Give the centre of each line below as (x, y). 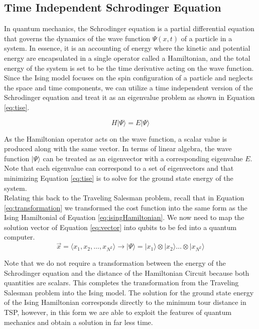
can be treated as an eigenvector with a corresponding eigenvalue (143, 158)
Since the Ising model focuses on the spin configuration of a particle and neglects (128, 78)
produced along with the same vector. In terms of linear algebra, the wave (118, 148)
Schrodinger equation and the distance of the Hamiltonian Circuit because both (127, 272)
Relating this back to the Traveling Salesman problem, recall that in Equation (124, 198)
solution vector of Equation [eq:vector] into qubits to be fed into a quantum (120, 227)
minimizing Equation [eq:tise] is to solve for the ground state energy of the (119, 178)
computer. (20, 237)
